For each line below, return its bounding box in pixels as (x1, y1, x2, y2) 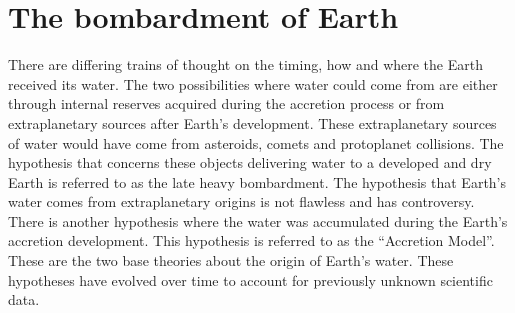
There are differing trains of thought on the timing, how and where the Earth (8, 54, 483, 75)
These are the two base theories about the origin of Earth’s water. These (8, 250, 454, 271)
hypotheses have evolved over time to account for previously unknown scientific (8, 269, 493, 290)
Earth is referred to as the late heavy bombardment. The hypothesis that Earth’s (8, 171, 507, 192)
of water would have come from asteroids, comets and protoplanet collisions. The (8, 132, 504, 153)
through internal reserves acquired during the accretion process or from (8, 93, 445, 114)
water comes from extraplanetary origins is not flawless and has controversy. (8, 191, 475, 212)
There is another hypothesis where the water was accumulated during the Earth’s (8, 210, 508, 231)
